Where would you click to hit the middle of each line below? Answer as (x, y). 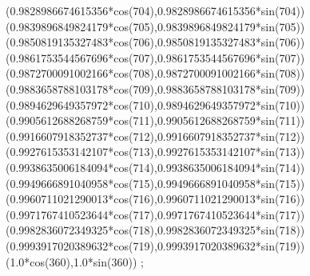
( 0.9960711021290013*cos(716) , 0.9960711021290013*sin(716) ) (155, 199)
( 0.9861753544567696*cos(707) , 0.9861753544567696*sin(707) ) (155, 57)
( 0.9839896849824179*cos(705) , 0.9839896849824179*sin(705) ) (155, 26)
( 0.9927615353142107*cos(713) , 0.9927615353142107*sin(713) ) (155, 152)
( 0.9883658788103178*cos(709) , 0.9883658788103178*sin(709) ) (155, 88)
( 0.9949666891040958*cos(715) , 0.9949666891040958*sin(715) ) (155, 183)
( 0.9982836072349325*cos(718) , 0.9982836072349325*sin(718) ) (155, 230)
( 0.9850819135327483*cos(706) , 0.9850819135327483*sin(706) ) (155, 42)
